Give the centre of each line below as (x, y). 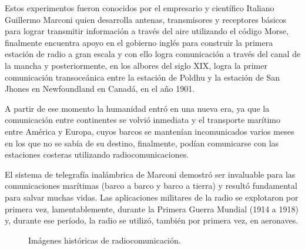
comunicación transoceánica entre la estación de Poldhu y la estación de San (142, 77)
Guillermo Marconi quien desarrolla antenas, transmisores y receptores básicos (146, 19)
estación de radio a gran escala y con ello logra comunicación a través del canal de (153, 54)
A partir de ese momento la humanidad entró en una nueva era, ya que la (137, 108)
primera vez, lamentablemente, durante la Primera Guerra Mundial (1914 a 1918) (152, 209)
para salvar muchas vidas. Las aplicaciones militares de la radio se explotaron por (152, 197)
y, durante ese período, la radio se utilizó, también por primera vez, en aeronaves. (152, 220)
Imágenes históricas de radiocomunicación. (105, 240)
